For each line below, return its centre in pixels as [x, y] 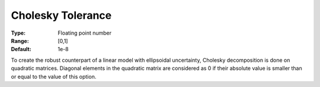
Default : [21, 49]
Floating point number [85, 33]
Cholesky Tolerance [61, 15]
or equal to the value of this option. [54, 76]
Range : [20, 41]
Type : [18, 33]
